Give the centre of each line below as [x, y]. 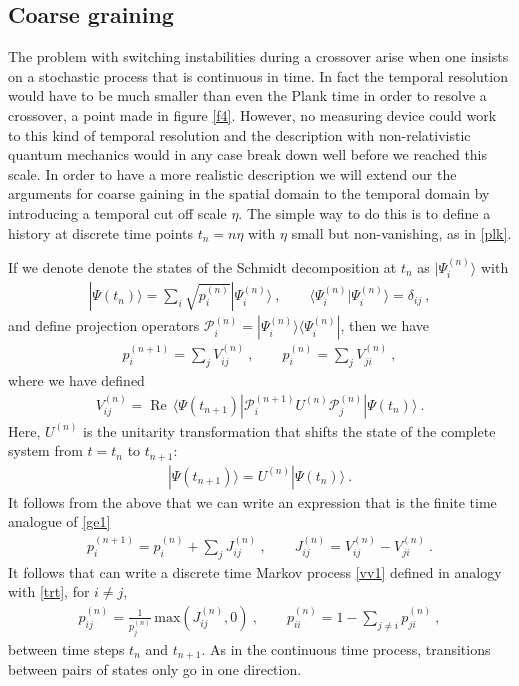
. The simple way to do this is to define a [364, 212]
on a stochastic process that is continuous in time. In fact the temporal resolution [258, 75]
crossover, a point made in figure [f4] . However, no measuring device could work [252, 114]
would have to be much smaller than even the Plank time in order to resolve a [247, 95]
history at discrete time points [101, 232]
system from [45, 450]
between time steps [66, 648]
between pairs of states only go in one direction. [155, 669]
